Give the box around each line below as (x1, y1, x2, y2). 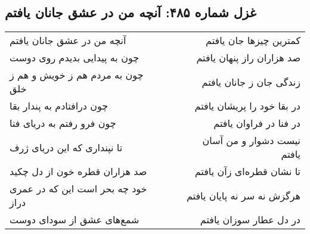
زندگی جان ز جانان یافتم (201, 74, 300, 89)
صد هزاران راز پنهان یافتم (196, 51, 300, 65)
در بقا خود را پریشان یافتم (194, 99, 300, 113)
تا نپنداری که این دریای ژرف (10, 140, 123, 154)
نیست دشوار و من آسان (202, 133, 300, 148)
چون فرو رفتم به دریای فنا (10, 116, 116, 130)
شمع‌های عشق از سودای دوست (10, 213, 139, 227)
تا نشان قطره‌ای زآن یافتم (194, 164, 300, 179)
